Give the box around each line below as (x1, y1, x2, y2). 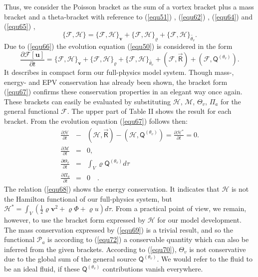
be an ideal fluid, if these (4, 264, 80, 274)
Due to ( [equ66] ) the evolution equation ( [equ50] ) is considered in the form (4, 40, 233, 51)
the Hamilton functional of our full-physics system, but (4, 193, 172, 204)
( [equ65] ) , (4, 21, 35, 31)
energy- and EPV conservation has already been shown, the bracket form (4, 76, 228, 87)
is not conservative (189, 244, 246, 254)
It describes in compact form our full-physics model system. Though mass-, (4, 67, 234, 77)
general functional (4, 106, 59, 116)
